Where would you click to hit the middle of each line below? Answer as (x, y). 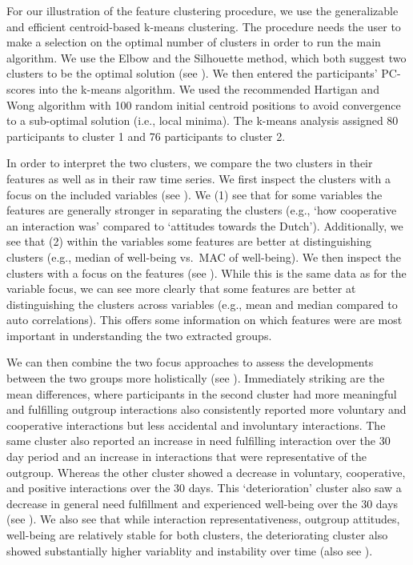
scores (21, 88)
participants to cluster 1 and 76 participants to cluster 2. (146, 136)
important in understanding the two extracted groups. (139, 335)
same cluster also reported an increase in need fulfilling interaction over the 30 (198, 441)
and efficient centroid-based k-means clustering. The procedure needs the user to (204, 26)
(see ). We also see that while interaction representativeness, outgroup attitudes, (203, 519)
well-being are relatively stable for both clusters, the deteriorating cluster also (197, 535)
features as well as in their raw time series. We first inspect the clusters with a (198, 178)
